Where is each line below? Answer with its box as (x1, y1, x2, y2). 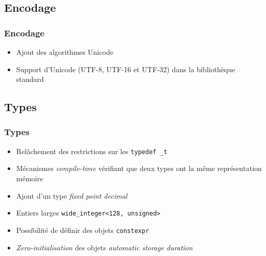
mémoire (16, 173, 43, 184)
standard (16, 74, 44, 84)
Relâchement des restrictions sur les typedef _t (16, 145, 168, 156)
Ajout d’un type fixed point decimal (16, 190, 128, 201)
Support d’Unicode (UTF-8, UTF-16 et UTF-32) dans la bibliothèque (16, 63, 235, 74)
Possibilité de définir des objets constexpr (16, 224, 149, 235)
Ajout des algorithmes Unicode (16, 47, 113, 57)
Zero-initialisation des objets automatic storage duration (16, 242, 193, 252)
